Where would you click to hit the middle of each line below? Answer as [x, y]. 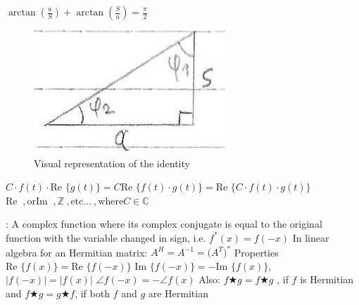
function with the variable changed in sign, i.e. [106, 237]
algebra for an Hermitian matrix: [77, 252]
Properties [256, 252]
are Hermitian [178, 293]
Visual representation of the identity [112, 163]
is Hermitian [327, 279]
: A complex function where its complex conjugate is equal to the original [164, 224]
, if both [92, 293]
